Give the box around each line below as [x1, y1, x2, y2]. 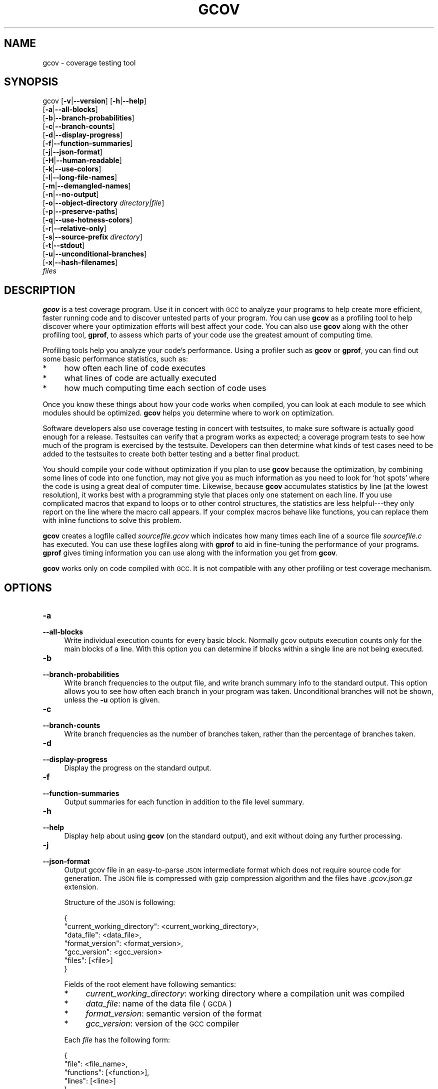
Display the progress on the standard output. [64, 763, 211, 772]
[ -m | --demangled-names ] [42, 181, 131, 190]
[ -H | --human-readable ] [42, 156, 122, 165]
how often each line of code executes [64, 363, 206, 373]
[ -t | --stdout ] [42, 241, 85, 250]
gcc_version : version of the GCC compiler [85, 1018, 239, 1029]
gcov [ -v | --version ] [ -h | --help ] [42, 96, 146, 105]
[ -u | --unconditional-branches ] [42, 249, 147, 258]
